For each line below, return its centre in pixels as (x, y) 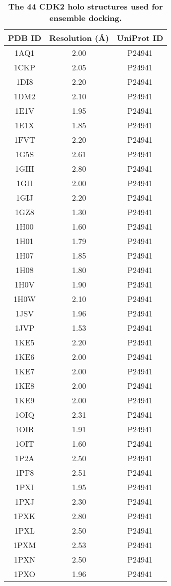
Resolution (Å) (79, 38)
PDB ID (25, 38)
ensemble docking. (86, 18)
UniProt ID (140, 38)
